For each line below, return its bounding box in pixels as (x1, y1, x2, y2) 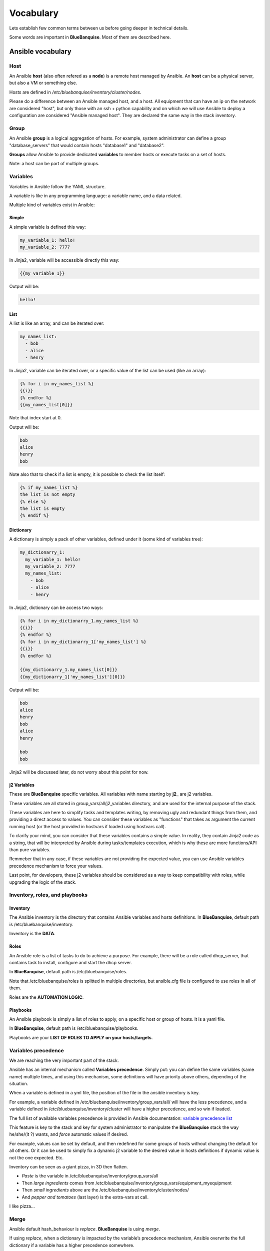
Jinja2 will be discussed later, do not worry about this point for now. (9, 769, 148, 775)
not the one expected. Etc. (9, 1154, 64, 1160)
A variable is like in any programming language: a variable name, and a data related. (9, 193, 182, 199)
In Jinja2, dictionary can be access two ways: (9, 604, 103, 610)
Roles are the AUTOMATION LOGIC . (9, 994, 84, 1000)
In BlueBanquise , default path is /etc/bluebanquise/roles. (9, 969, 127, 975)
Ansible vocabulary (9, 47, 72, 56)
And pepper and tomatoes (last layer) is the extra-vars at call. (21, 1194, 149, 1200)
